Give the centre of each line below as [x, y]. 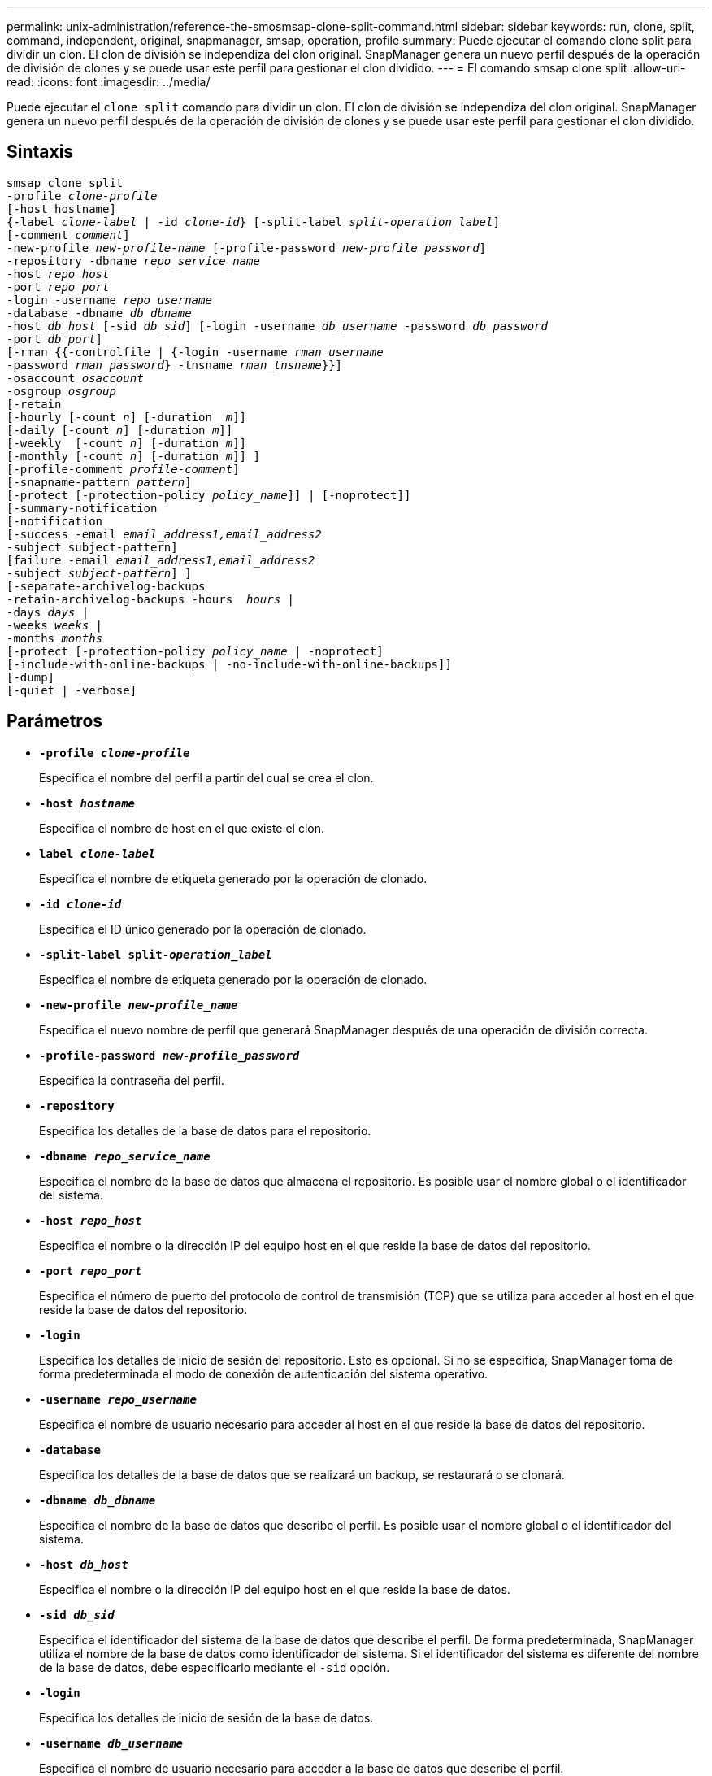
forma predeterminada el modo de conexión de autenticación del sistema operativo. [264, 1373]
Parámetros [55, 721]
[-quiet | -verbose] [72, 690]
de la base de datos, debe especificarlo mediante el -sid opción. [215, 1667]
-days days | [48, 612]
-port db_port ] [55, 339]
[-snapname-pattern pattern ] [99, 482]
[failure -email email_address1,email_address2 [161, 560]
